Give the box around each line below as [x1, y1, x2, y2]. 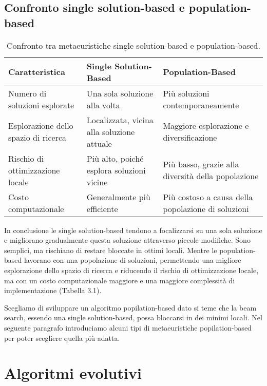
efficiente [86, 202, 118, 215]
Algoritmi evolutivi [4, 362, 142, 383]
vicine [86, 176, 108, 188]
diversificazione [163, 131, 217, 144]
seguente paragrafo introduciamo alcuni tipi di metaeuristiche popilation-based [4, 322, 252, 333]
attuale [86, 137, 112, 149]
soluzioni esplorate [8, 99, 74, 111]
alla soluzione [86, 125, 135, 138]
